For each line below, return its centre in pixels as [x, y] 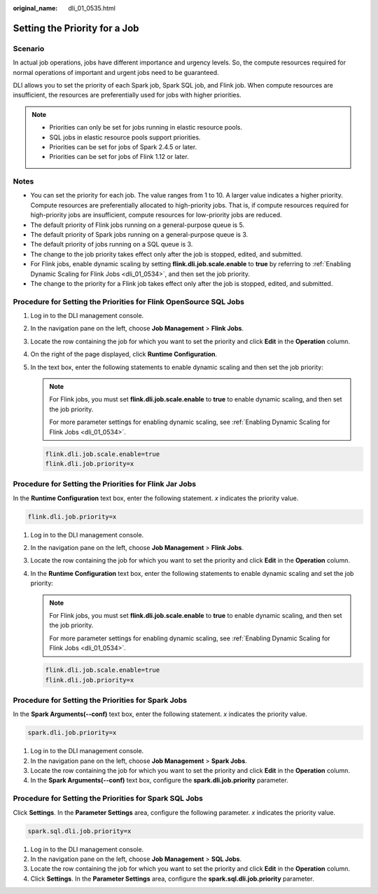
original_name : [35, 8]
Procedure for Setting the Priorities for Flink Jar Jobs [104, 484]
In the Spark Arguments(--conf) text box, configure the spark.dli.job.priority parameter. [159, 780]
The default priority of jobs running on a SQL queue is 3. [112, 245]
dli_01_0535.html [92, 8]
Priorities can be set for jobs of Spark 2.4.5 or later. [123, 146]
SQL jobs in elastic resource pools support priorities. [125, 137]
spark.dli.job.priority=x [72, 733]
